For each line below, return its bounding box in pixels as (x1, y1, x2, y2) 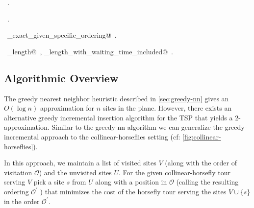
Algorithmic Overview (4, 70, 119, 85)
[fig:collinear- (182, 131, 221, 141)
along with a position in (95, 177, 167, 187)
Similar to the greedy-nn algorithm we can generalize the (51, 122, 223, 132)
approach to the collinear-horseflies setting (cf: (41, 131, 180, 141)
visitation (4, 167, 32, 177)
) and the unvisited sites (39, 167, 112, 177)
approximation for (40, 103, 95, 113)
